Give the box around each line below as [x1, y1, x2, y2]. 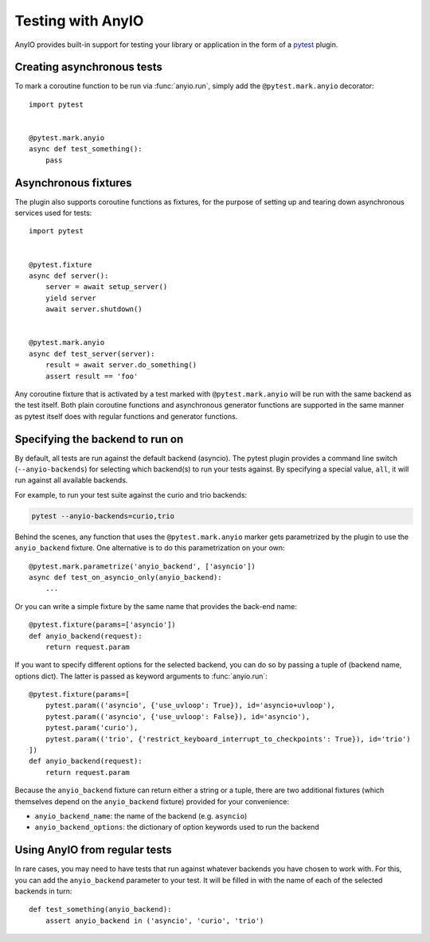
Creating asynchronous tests [14, 61, 163, 74]
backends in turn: [14, 886, 72, 896]
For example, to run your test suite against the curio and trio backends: [14, 490, 248, 499]
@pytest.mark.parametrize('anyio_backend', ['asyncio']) [29, 561, 256, 571]
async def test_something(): [29, 144, 143, 154]
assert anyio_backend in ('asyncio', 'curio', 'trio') [45, 916, 264, 925]
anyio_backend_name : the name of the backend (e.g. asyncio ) [34, 811, 248, 820]
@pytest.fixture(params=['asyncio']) [29, 620, 177, 629]
